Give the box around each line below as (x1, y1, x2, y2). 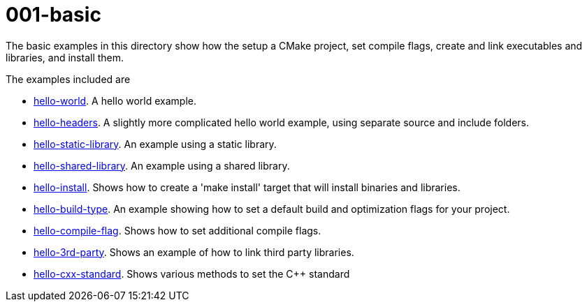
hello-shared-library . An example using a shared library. (34, 159, 290, 172)
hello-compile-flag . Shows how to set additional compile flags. (34, 224, 321, 237)
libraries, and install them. (6, 51, 124, 63)
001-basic (6, 3, 101, 27)
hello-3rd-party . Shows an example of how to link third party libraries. (34, 246, 354, 258)
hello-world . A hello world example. (34, 94, 196, 107)
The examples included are (6, 73, 131, 85)
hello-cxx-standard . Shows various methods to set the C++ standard (34, 267, 350, 280)
